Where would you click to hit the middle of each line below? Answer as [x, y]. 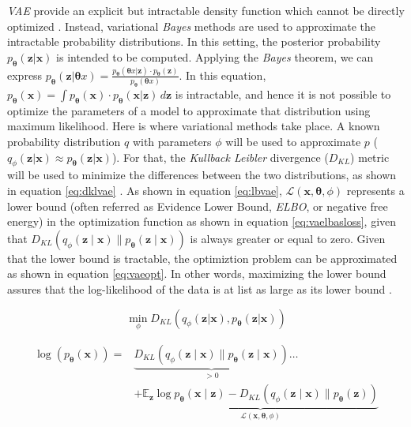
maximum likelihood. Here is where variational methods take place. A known [194, 126]
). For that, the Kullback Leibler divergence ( [220, 157]
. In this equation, [222, 75]
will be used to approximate [293, 142]
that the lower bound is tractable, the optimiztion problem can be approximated [202, 258]
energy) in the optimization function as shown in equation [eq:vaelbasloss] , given [202, 221]
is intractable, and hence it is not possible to [283, 94]
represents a [375, 191]
